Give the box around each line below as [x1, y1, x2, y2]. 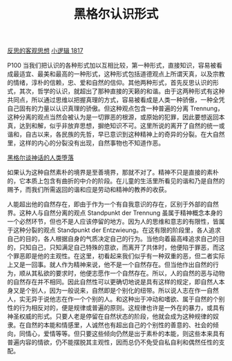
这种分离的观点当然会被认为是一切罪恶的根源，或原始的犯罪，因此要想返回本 [7, 113, 225, 121]
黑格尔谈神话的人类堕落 [7, 153, 74, 162]
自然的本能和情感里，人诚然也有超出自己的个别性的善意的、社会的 [25, 321, 213, 329]
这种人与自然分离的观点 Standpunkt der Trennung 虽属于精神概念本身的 [19, 208, 223, 217]
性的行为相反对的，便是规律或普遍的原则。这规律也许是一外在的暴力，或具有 [7, 304, 225, 312]
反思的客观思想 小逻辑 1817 [7, 46, 84, 55]
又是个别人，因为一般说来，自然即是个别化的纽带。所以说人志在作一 [12, 286, 207, 295]
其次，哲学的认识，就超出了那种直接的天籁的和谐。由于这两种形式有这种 [19, 87, 225, 95]
